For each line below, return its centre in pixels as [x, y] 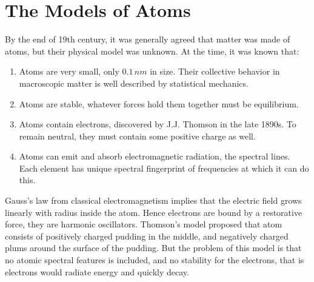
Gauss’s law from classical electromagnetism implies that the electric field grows [153, 200]
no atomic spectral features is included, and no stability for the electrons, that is [155, 260]
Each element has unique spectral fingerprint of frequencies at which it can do [164, 168]
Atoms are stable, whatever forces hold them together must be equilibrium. [159, 103]
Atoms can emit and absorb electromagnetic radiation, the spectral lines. [155, 156]
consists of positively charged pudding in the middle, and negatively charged [147, 236]
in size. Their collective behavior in [215, 71]
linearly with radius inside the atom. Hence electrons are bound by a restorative [154, 212]
